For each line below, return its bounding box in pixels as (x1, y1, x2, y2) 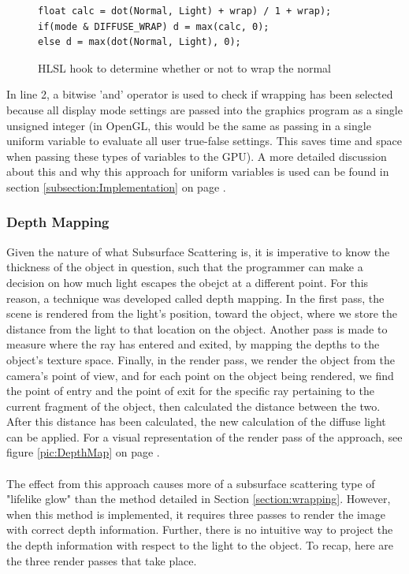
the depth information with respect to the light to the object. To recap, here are (6, 537, 394, 553)
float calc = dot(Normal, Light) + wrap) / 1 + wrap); (38, 6, 332, 17)
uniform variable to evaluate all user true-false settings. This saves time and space (6, 132, 402, 149)
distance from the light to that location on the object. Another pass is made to (6, 320, 388, 337)
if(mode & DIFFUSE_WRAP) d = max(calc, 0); (38, 20, 270, 32)
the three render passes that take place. (6, 552, 197, 568)
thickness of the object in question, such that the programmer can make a (6, 259, 363, 275)
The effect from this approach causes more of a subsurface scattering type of (6, 475, 375, 491)
